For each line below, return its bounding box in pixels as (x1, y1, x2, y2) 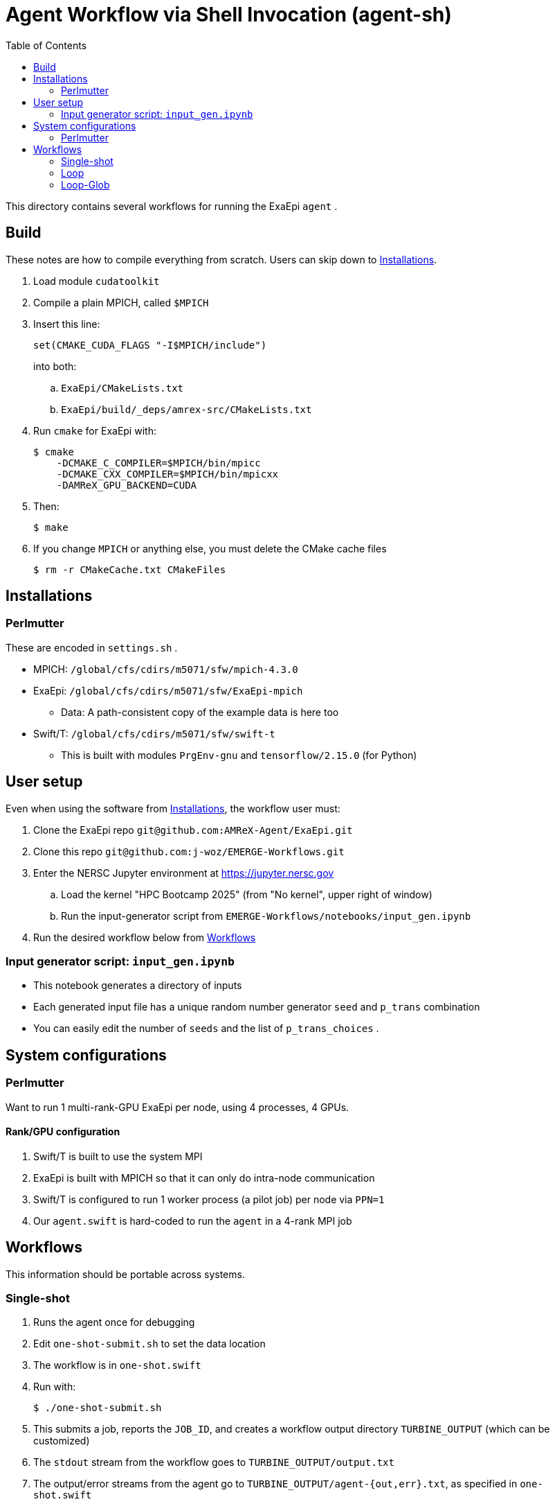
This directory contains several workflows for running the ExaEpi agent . (6, 200, 338, 212)
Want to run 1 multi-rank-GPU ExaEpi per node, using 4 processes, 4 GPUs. (6, 1101, 349, 1113)
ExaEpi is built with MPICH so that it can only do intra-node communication (33, 1171, 375, 1184)
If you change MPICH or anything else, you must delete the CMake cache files (33, 542, 387, 554)
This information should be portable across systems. (6, 1268, 245, 1280)
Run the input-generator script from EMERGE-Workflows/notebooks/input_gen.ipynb (61, 909, 471, 922)
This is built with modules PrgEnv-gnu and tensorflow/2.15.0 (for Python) (61, 749, 417, 761)
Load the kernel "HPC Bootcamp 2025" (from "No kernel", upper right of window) (61, 888, 433, 900)
